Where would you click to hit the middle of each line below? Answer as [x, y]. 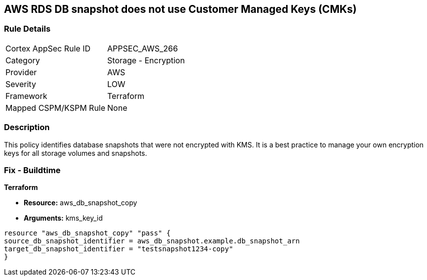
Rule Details [27, 29]
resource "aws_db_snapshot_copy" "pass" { [87, 233]
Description [27, 127]
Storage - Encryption [146, 60]
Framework [26, 96]
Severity [21, 84]
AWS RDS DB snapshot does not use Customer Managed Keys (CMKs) [180, 9]
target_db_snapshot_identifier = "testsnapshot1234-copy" [119, 249]
